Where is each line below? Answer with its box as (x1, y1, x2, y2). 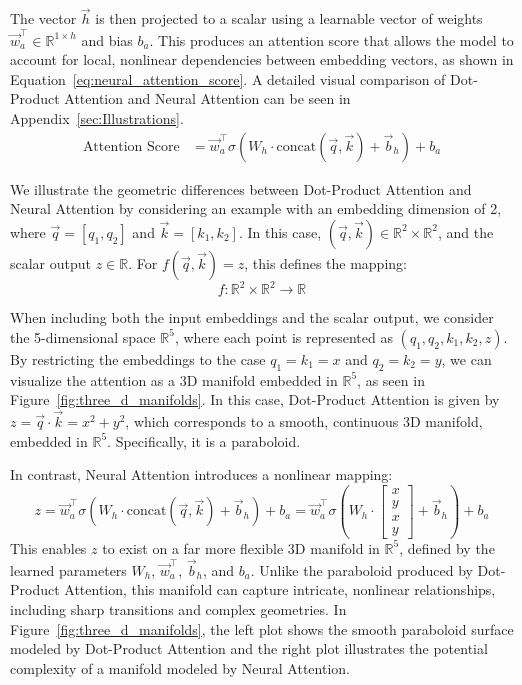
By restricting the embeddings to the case (10, 348, 266, 369)
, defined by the (399, 537, 495, 558)
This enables (10, 537, 87, 558)
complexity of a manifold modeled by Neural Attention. (10, 657, 350, 678)
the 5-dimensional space (10, 326, 156, 347)
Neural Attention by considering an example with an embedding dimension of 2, (10, 198, 502, 219)
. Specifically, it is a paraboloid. (107, 430, 301, 451)
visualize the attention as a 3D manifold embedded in (10, 369, 338, 390)
